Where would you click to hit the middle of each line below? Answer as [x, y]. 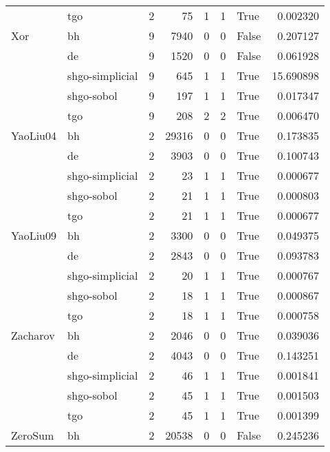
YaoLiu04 [34, 135]
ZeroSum [33, 435]
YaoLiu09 [34, 235]
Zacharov [33, 335]
